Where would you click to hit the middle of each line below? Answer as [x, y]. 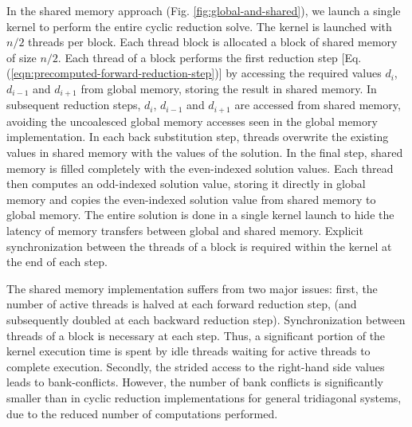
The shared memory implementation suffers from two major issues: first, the [192, 288]
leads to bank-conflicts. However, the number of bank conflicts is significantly [195, 382]
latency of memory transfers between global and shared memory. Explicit [185, 231]
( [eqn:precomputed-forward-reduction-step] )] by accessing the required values [194, 73]
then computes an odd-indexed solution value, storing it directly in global [186, 184]
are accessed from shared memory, [318, 105]
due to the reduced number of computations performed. [142, 413]
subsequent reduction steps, [74, 105]
